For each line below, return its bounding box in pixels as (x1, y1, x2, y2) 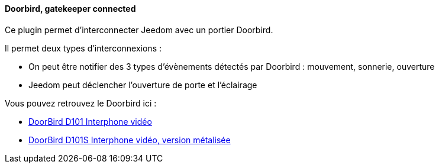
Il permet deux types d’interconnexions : (5, 43, 162, 53)
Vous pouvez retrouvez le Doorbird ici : (5, 98, 157, 108)
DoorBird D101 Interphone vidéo (28, 116, 152, 127)
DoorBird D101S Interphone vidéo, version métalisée (28, 134, 231, 145)
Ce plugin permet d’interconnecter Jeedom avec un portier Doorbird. (5, 24, 273, 35)
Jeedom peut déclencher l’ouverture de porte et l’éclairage (28, 79, 257, 90)
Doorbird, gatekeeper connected (5, 4, 136, 14)
